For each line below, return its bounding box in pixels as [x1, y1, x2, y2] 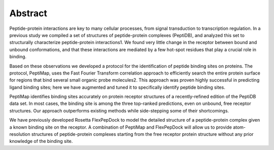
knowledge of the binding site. [9, 138, 73, 144]
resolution [9, 131, 30, 137]
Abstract [9, 8, 48, 19]
